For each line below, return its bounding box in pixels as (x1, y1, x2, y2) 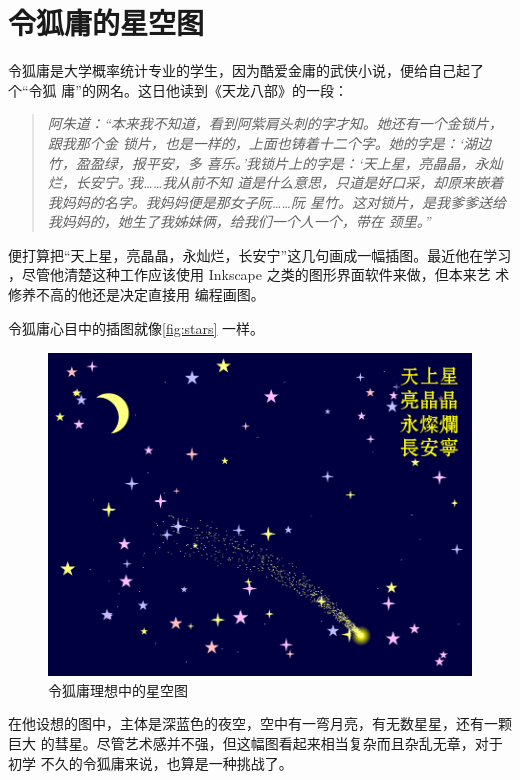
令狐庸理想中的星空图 (48, 679, 188, 700)
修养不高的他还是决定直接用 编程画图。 (8, 284, 265, 305)
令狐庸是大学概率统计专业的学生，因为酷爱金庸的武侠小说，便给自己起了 (8, 60, 484, 81)
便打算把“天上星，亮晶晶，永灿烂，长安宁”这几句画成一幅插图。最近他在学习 (8, 244, 512, 265)
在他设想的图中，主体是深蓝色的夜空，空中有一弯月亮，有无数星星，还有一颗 (8, 713, 512, 734)
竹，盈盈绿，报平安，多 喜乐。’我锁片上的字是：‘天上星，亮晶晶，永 (47, 152, 489, 173)
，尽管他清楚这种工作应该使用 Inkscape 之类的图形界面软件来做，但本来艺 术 (8, 264, 510, 285)
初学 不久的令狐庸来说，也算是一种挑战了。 (8, 752, 293, 773)
